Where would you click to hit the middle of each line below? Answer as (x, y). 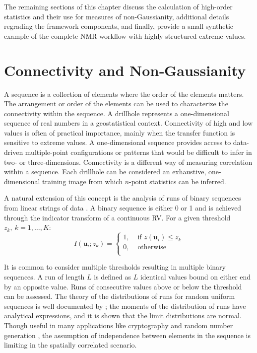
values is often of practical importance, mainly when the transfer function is (120, 132)
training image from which (82, 181)
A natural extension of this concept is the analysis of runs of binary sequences (123, 198)
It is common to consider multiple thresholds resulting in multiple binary (115, 267)
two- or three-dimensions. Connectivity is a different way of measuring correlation (128, 162)
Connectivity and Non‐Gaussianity (125, 70)
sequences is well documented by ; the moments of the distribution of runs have (125, 306)
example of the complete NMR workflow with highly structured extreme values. (125, 35)
